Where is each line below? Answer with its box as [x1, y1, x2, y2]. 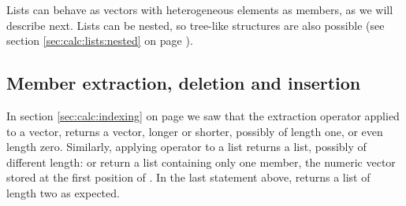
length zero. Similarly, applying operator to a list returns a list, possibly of [6, 138, 367, 155]
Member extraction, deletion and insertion [6, 71, 361, 95]
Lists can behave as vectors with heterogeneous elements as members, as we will [6, 2, 393, 17]
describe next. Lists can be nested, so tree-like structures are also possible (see [6, 17, 385, 33]
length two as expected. [6, 184, 120, 200]
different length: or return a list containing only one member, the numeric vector [6, 153, 396, 170]
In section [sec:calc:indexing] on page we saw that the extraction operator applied [6, 107, 400, 123]
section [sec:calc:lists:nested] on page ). [6, 32, 193, 49]
